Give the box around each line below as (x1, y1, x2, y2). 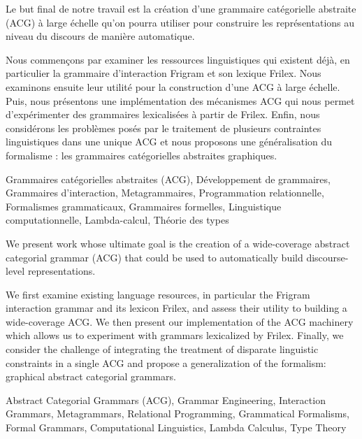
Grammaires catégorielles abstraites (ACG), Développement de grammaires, (6, 171, 331, 186)
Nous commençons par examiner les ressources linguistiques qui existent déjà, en (6, 52, 350, 66)
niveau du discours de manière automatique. (6, 29, 195, 43)
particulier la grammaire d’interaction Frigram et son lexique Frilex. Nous (6, 66, 321, 80)
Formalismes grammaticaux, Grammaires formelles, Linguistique (6, 199, 282, 213)
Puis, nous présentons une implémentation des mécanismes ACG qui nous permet (6, 93, 355, 108)
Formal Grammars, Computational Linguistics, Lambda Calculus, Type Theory (6, 420, 347, 435)
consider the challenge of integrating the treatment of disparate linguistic (6, 342, 319, 357)
